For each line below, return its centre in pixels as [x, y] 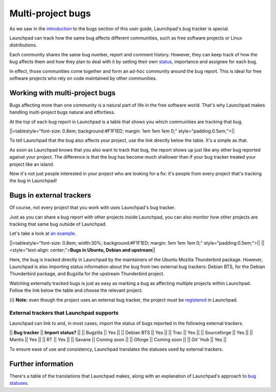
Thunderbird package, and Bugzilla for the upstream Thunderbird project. [87, 274]
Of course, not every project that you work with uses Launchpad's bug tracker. [93, 208]
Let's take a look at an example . [43, 233]
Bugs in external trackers [50, 195]
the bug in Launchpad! [33, 181]
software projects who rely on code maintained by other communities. [83, 78]
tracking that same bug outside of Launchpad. [58, 224]
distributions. [23, 45]
